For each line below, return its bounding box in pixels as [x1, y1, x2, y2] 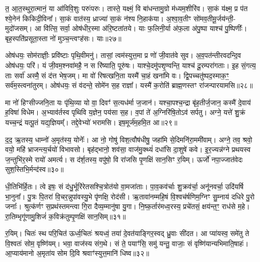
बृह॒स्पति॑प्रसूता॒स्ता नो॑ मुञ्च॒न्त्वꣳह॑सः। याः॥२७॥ [5, 33, 121, 43]
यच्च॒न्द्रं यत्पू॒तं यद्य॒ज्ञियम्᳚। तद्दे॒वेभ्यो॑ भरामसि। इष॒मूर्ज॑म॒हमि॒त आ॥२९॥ [5, 117, 177, 127]
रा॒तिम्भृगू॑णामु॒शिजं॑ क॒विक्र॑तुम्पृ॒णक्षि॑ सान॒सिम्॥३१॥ [5, 211, 126, 221]
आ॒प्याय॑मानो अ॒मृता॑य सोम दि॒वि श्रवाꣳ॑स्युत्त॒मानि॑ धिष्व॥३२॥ [5, 248, 149, 258]
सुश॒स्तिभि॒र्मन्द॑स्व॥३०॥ [5, 164, 64, 174]
